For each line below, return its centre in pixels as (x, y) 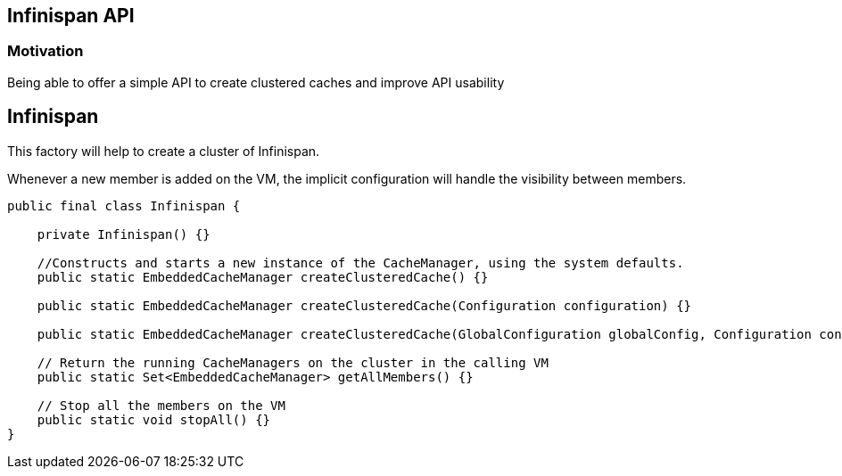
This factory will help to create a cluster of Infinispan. (164, 151)
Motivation (45, 51)
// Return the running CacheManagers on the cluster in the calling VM (293, 362)
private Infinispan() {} (124, 234)
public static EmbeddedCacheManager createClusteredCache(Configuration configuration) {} (364, 305)
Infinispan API (71, 16)
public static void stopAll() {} (154, 419)
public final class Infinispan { (124, 205)
